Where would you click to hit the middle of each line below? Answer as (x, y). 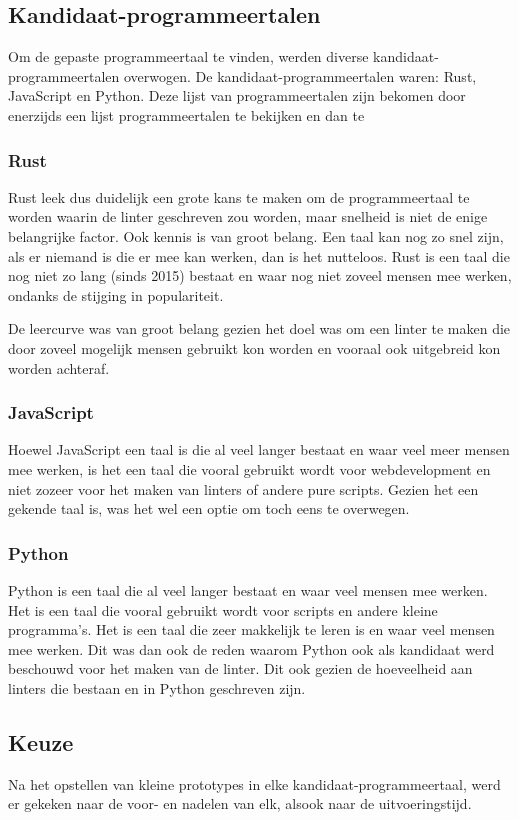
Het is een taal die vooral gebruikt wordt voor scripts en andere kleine (223, 609)
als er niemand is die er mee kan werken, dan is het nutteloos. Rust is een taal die (259, 255)
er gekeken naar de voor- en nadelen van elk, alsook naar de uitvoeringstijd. (240, 803)
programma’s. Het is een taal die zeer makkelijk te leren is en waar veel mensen (251, 629)
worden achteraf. (59, 367)
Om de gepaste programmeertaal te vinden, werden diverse (188, 56)
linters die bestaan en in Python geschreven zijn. (157, 687)
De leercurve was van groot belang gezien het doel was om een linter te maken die (259, 328)
